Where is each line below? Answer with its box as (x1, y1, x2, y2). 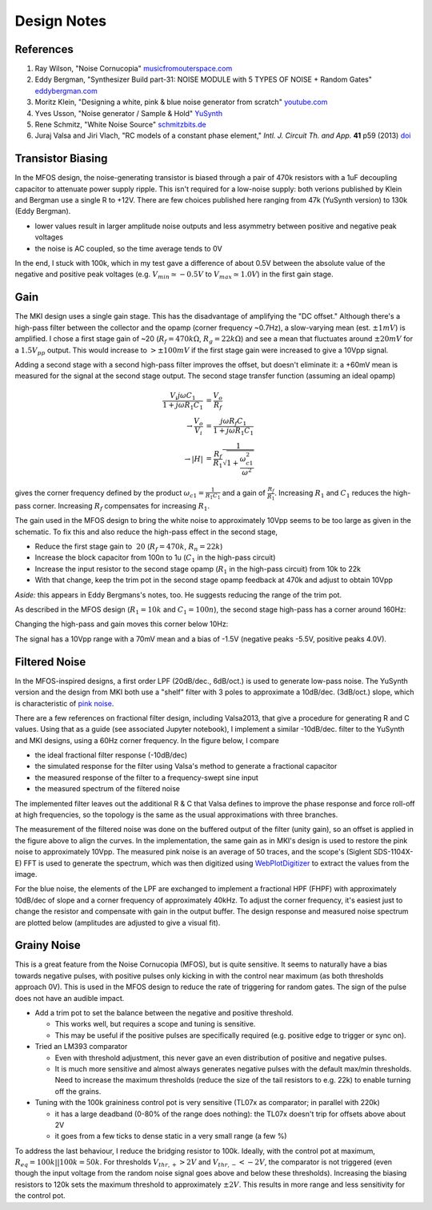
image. (14, 869, 38, 878)
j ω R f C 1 (220, 416, 247, 428)
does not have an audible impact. (14, 993, 125, 1003)
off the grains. (54, 1086, 102, 1096)
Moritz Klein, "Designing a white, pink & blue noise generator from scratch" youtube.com (34, 97, 328, 107)
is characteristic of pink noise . (14, 698, 114, 708)
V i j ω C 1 (170, 391, 196, 402)
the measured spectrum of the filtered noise (34, 784, 180, 794)
